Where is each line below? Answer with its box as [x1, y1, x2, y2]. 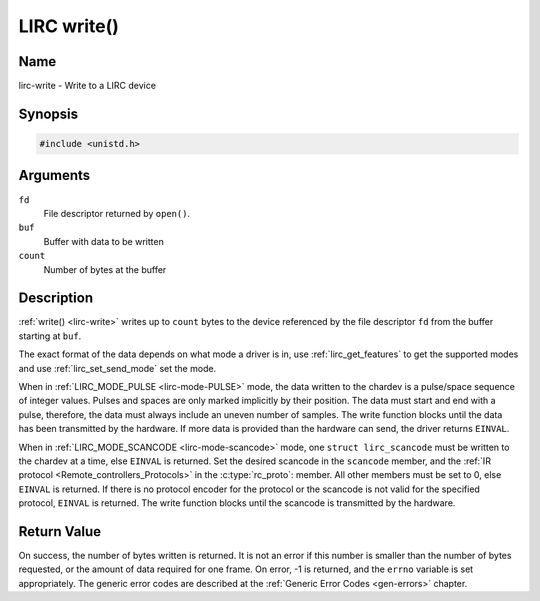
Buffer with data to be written [43, 235, 164, 247]
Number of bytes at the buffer [43, 263, 167, 275]
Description [18, 290, 94, 307]
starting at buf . [18, 330, 82, 342]
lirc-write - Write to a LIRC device [18, 80, 157, 92]
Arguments [18, 167, 91, 184]
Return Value [18, 523, 102, 540]
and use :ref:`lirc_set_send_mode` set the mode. [18, 362, 217, 374]
